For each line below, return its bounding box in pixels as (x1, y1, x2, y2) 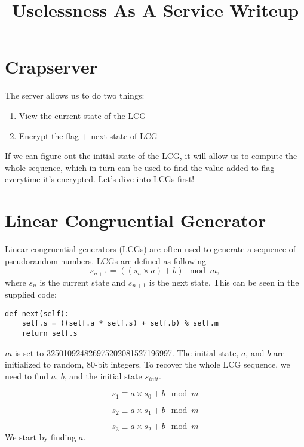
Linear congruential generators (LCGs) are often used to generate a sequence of (5, 243, 296, 255)
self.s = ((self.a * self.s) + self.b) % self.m (22, 319, 219, 328)
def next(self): (5, 309, 69, 318)
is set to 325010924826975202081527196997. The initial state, (14, 346, 239, 359)
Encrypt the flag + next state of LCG (19, 129, 158, 142)
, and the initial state (64, 369, 142, 382)
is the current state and (39, 275, 126, 288)
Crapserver (5, 54, 97, 79)
